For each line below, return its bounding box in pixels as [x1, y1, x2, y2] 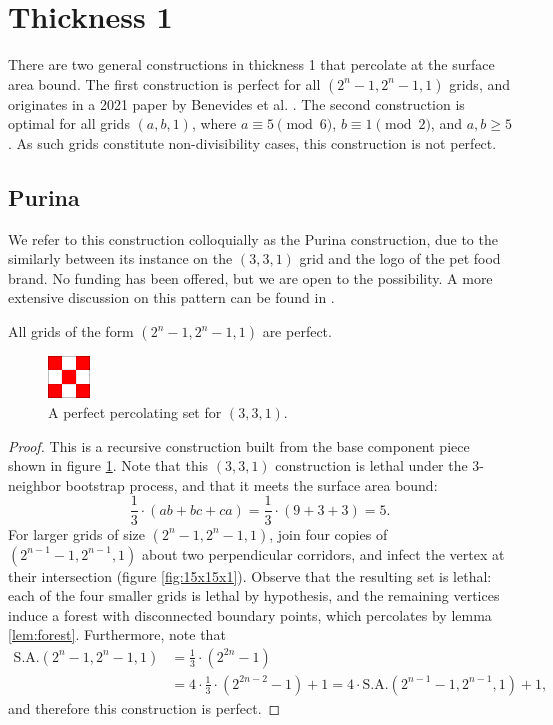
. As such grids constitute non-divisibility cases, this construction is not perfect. [8, 132, 497, 153]
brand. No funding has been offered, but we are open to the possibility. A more [8, 267, 493, 288]
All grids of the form [8, 321, 134, 342]
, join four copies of [269, 523, 388, 544]
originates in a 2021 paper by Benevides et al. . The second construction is [8, 93, 465, 114]
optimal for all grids [8, 113, 130, 134]
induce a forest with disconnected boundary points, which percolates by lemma [8, 604, 492, 625]
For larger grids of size [8, 523, 146, 544]
